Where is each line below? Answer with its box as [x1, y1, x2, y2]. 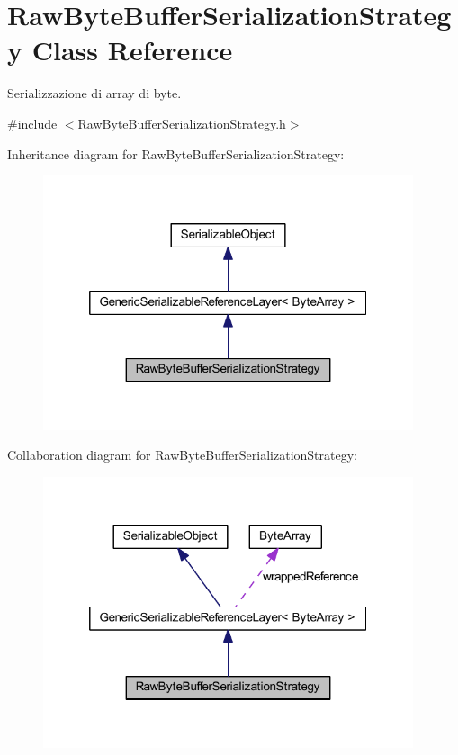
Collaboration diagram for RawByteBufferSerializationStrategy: [7, 445, 357, 464]
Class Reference [31, 31, 233, 68]
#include [7, 113, 58, 132]
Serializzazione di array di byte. [7, 84, 182, 103]
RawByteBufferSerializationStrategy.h [77, 113, 286, 132]
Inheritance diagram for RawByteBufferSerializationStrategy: [7, 144, 345, 163]
